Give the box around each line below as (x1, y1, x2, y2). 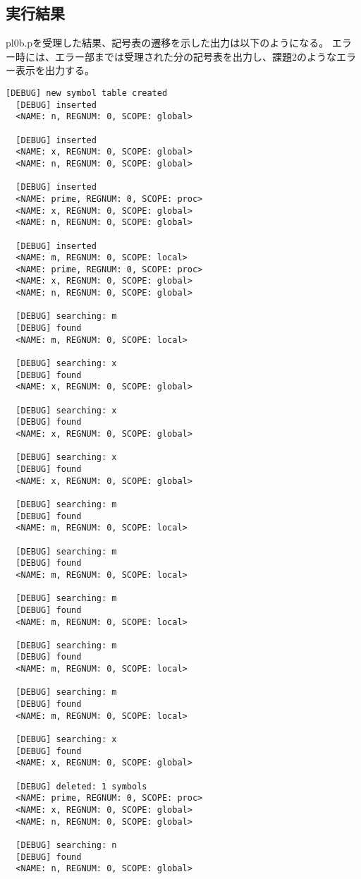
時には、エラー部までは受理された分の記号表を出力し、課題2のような (15, 49, 336, 63)
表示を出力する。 (15, 63, 94, 78)
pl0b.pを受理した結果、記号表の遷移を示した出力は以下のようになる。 (6, 35, 329, 50)
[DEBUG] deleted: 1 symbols (16, 781, 147, 792)
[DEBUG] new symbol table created (6, 87, 168, 98)
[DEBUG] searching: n (16, 839, 117, 850)
